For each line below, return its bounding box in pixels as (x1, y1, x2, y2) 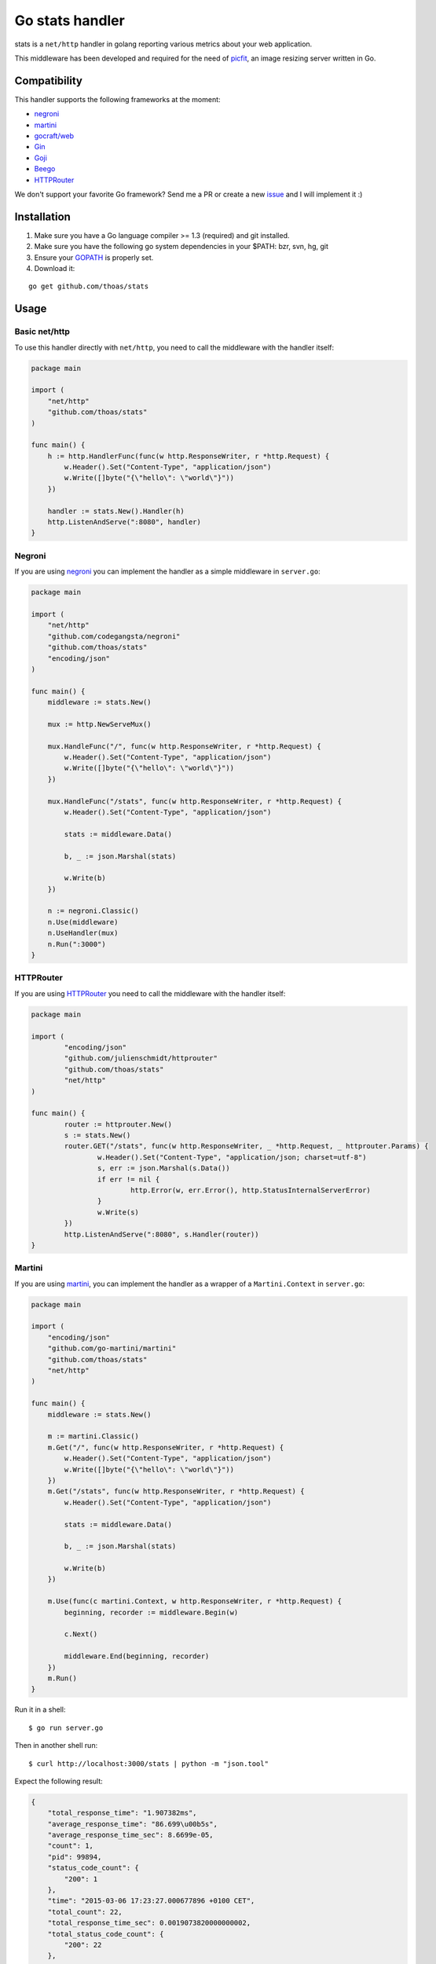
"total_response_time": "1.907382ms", (47, 1808, 197, 1818)
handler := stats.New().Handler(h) (47, 507, 185, 515)
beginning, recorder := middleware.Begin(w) (64, 1607, 239, 1617)
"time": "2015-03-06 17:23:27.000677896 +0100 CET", (47, 1896, 255, 1905)
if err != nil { (97, 1174, 160, 1184)
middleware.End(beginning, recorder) (64, 1652, 210, 1661)
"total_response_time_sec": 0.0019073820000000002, (47, 1918, 251, 1928)
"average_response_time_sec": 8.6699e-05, (47, 1830, 214, 1840)
